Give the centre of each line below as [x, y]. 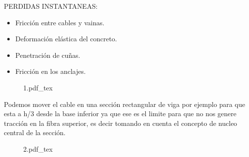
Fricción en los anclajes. [50, 71]
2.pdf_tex [38, 148]
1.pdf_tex [38, 87]
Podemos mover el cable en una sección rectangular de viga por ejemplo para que [124, 104]
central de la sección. [35, 132]
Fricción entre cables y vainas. [60, 22]
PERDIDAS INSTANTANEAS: [51, 6]
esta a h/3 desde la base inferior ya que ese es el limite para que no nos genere [120, 113]
